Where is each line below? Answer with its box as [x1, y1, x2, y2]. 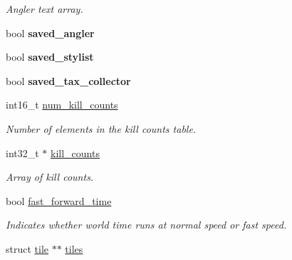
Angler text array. [6, 1, 83, 16]
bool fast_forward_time [6, 193, 112, 208]
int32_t [6, 145, 39, 160]
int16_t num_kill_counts [6, 97, 118, 112]
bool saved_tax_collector [6, 73, 131, 88]
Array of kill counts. [6, 169, 94, 184]
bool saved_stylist [6, 49, 94, 64]
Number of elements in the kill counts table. [6, 121, 197, 136]
